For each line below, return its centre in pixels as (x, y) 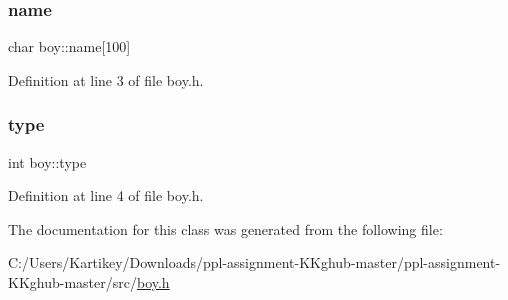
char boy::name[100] (69, 46)
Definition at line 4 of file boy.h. (106, 195)
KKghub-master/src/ (72, 282)
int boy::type (47, 161)
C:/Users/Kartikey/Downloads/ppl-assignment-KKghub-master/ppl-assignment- (254, 262)
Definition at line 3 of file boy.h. (106, 79)
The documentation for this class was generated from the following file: (225, 228)
